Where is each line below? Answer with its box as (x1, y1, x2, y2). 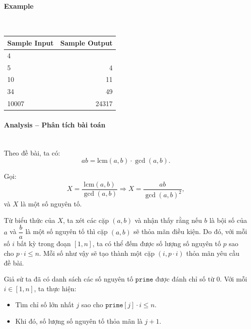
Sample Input (7, 37, 54, 47)
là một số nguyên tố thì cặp (25, 226, 108, 236)
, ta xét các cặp (63, 215, 109, 225)
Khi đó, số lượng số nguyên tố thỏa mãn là (15, 316, 143, 326)
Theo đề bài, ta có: (4, 147, 60, 157)
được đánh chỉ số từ (155, 274, 215, 284)
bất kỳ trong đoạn (16, 238, 71, 249)
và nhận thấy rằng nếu (134, 215, 202, 225)
